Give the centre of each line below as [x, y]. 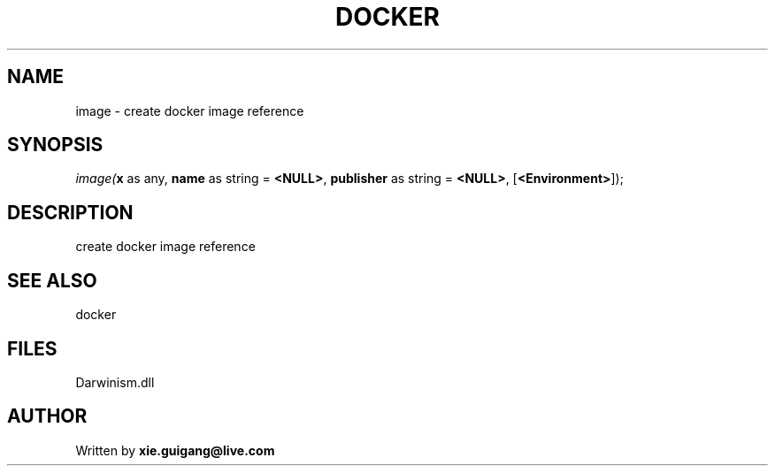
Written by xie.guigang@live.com [175, 450]
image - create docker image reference [190, 111]
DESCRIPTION [70, 212]
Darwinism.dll [115, 382]
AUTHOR [47, 416]
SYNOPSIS [55, 145]
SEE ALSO [52, 280]
